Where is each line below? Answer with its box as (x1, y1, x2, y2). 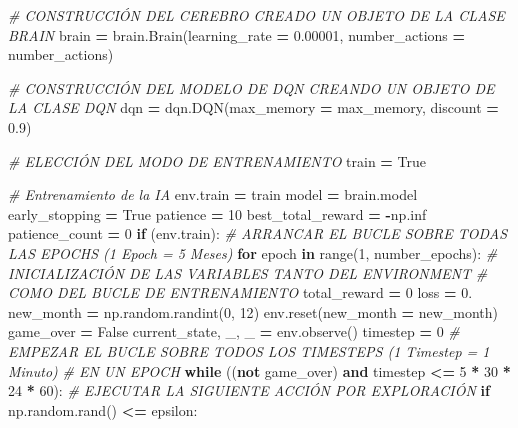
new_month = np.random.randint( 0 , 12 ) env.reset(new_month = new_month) (8, 301, 499, 322)
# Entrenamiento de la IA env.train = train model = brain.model (8, 184, 418, 205)
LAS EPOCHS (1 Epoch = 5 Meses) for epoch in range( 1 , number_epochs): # (8, 242, 498, 263)
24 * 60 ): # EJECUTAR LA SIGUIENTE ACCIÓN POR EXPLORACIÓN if (8, 380, 490, 401)
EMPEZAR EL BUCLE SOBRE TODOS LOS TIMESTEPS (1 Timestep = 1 (8, 340, 490, 361)
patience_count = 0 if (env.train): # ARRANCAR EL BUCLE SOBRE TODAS (8, 223, 508, 244)
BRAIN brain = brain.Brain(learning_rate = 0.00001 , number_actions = (8, 24, 466, 45)
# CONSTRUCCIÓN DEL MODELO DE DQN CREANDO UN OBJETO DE (8, 77, 495, 98)
